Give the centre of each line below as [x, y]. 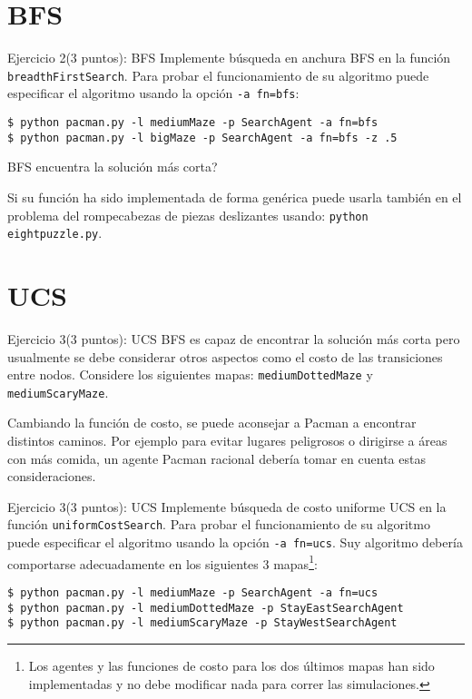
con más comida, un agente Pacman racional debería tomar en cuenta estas [216, 458]
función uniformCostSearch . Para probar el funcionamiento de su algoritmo [219, 524]
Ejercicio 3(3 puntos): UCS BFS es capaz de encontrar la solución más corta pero [234, 338]
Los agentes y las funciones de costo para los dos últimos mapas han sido [231, 665]
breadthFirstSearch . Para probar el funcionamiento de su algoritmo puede [218, 75]
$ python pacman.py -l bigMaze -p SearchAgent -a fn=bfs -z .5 [202, 138]
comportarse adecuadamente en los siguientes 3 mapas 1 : [162, 562]
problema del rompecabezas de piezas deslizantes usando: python [188, 215]
